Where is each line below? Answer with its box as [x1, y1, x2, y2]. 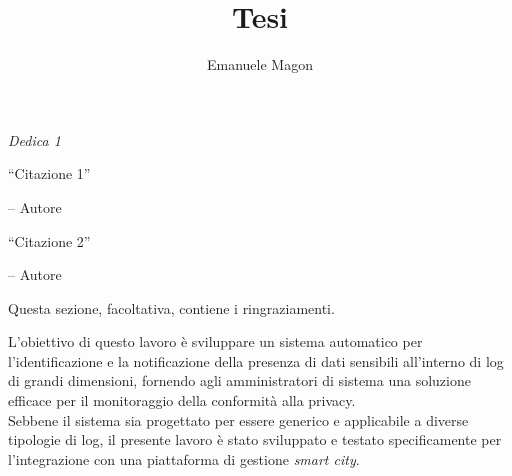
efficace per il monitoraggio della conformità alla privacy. [8, 390, 356, 411]
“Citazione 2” [8, 230, 91, 251]
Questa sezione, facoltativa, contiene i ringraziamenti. [8, 297, 335, 318]
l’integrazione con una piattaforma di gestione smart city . [8, 448, 360, 469]
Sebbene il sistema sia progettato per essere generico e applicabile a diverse [8, 409, 469, 430]
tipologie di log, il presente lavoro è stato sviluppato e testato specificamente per [8, 429, 502, 450]
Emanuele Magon [207, 54, 313, 75]
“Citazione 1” [8, 163, 91, 184]
